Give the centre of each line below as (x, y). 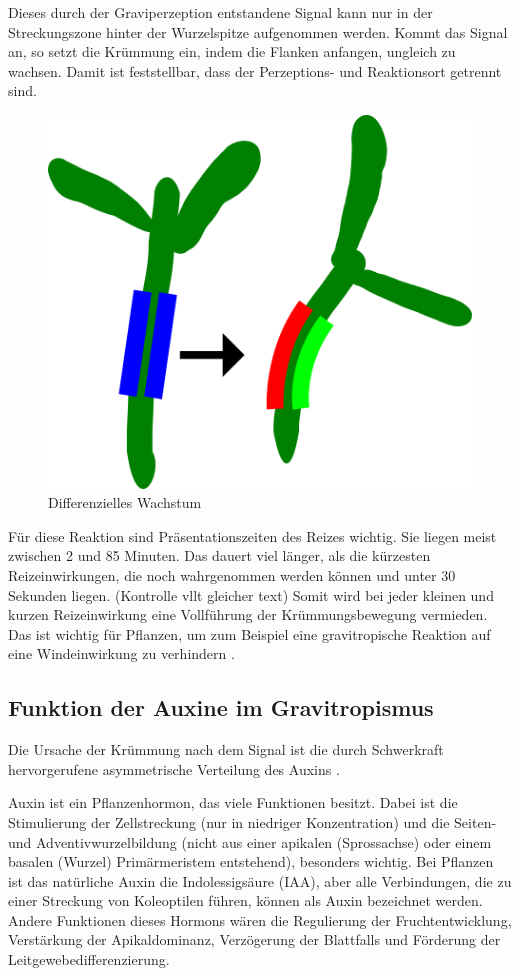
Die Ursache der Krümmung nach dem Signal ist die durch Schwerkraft (226, 749)
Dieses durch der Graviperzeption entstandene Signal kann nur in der (220, 12)
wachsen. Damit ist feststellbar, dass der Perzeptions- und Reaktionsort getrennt (255, 70)
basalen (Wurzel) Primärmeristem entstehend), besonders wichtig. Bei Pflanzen (251, 861)
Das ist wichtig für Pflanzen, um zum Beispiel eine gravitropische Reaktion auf (249, 633)
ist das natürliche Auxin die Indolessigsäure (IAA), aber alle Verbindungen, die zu (260, 880)
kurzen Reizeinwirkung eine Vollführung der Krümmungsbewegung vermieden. (248, 614)
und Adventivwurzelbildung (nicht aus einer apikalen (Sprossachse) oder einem (250, 841)
